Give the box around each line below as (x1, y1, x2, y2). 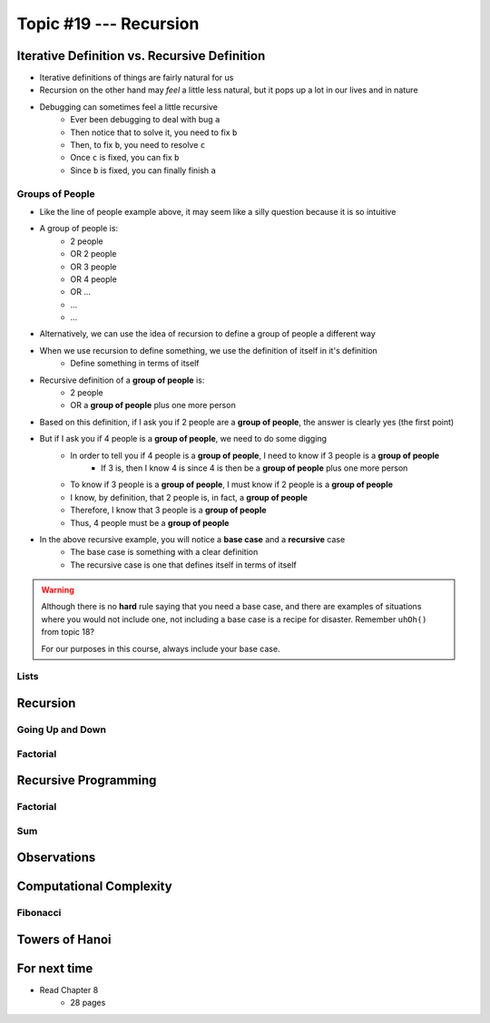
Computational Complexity (16, 879, 172, 894)
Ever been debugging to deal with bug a (70, 114, 220, 125)
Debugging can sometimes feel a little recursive (39, 101, 218, 112)
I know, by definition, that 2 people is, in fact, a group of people (70, 492, 309, 502)
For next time (16, 960, 93, 976)
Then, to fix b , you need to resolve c (70, 140, 206, 151)
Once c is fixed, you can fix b (70, 152, 180, 163)
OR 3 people (70, 261, 117, 272)
